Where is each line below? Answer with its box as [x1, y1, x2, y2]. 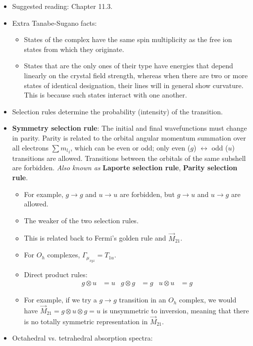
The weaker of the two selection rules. [24, 215, 139, 225]
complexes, [47, 249, 80, 260]
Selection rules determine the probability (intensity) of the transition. [12, 106, 223, 116]
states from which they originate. [24, 44, 124, 54]
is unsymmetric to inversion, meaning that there [102, 305, 249, 315]
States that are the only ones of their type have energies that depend [24, 60, 233, 71]
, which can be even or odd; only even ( [70, 142, 191, 152]
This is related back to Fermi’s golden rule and [24, 233, 166, 243]
